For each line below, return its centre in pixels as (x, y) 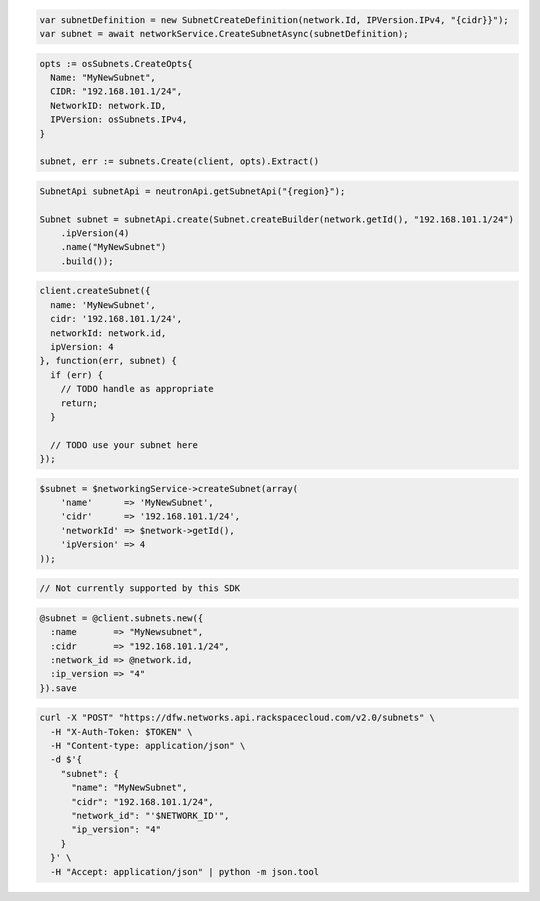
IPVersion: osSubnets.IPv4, (119, 119)
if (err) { (77, 374)
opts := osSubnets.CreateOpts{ (116, 63)
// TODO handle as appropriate (137, 389)
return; (79, 403)
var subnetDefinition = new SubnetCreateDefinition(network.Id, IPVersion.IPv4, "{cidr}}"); (274, 19)
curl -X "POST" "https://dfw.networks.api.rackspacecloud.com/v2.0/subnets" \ (237, 718)
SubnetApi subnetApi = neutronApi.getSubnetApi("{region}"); (192, 191)
